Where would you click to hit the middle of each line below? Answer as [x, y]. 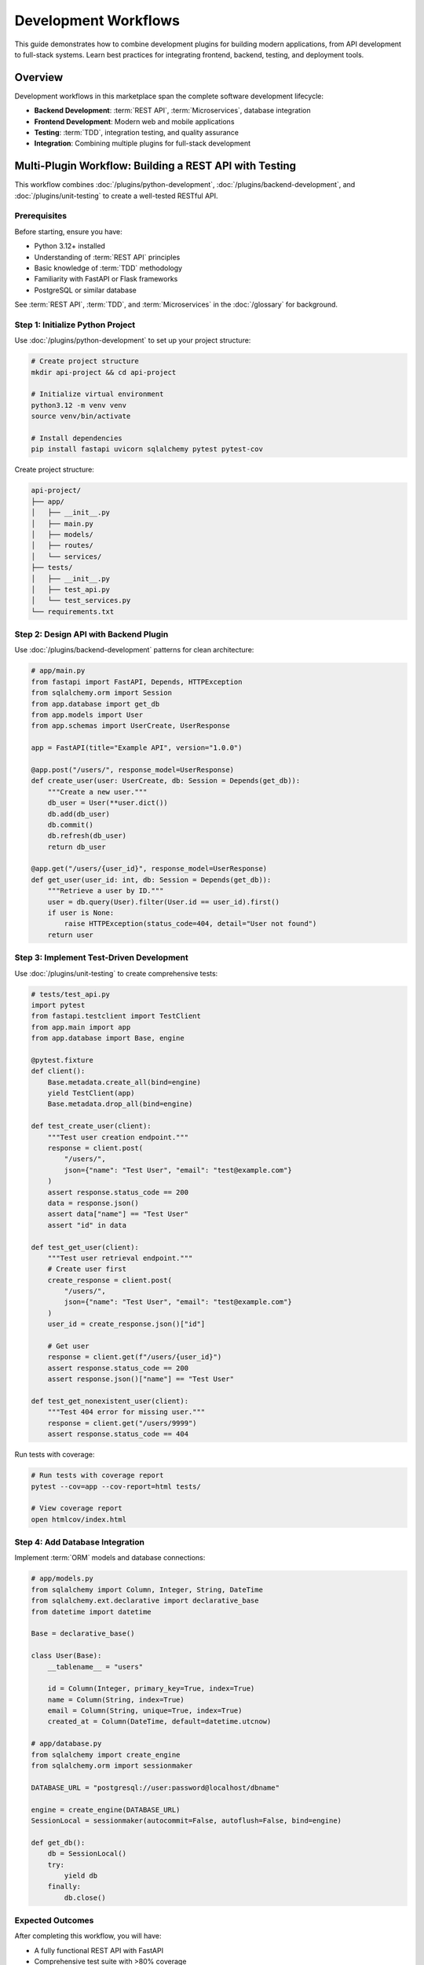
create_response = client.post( [110, 1280]
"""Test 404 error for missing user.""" [126, 1412]
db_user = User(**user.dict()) [108, 803]
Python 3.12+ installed [70, 246]
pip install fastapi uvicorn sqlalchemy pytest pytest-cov [147, 449]
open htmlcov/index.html [79, 1519]
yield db [81, 1875]
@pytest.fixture [62, 1060]
